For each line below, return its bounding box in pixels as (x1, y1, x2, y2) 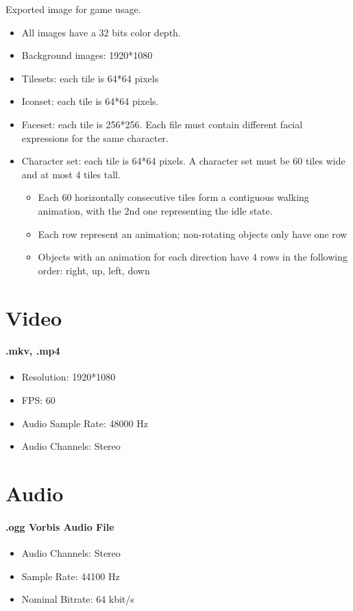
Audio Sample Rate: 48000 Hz (21, 416, 148, 430)
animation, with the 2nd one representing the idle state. (38, 203, 273, 217)
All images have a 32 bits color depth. (21, 25, 181, 39)
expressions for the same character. (21, 130, 169, 145)
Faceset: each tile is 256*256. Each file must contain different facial (21, 117, 303, 131)
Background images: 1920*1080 (21, 48, 153, 62)
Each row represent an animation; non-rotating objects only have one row (38, 226, 348, 241)
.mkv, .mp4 (5, 344, 60, 358)
